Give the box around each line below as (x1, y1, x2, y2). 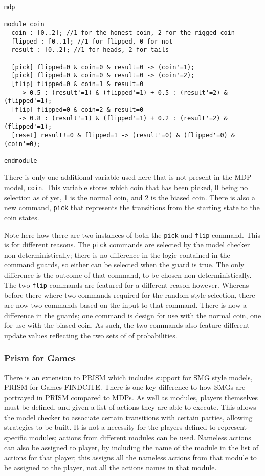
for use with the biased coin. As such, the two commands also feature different (4, 320, 250, 330)
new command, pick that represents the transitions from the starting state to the (4, 202, 260, 213)
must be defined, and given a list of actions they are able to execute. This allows (4, 402, 256, 412)
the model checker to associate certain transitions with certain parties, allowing (4, 411, 253, 422)
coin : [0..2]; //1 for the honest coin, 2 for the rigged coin (11, 29, 235, 36)
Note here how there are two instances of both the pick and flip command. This (4, 229, 260, 240)
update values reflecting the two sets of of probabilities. (4, 329, 178, 340)
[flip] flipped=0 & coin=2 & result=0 (11, 106, 144, 113)
